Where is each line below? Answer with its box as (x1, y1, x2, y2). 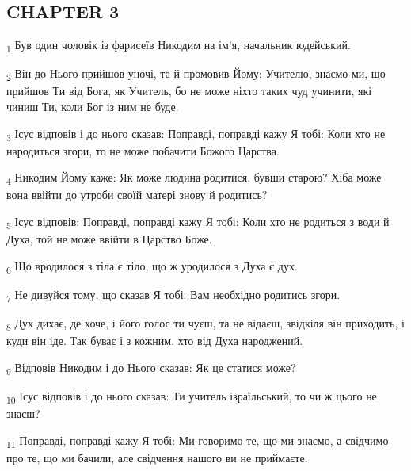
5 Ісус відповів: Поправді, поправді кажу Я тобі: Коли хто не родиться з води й (6, 213, 390, 232)
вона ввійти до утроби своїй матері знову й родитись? (6, 186, 268, 203)
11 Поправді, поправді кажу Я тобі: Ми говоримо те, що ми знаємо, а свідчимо (6, 431, 389, 450)
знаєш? (6, 405, 40, 422)
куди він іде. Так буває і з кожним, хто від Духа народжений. (6, 332, 303, 349)
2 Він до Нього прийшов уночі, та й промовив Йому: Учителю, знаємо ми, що (6, 65, 386, 84)
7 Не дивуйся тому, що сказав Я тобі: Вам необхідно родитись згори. (6, 285, 341, 304)
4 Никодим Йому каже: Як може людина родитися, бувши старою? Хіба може (6, 169, 382, 188)
